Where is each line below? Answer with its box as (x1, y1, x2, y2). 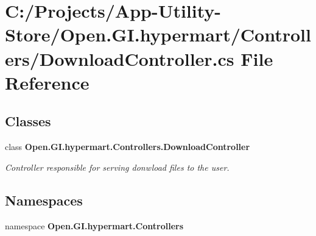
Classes (5, 112, 51, 131)
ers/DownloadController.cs (5, 46, 234, 71)
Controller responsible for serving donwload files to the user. (5, 160, 230, 173)
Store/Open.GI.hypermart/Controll (5, 22, 311, 47)
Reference (5, 70, 90, 95)
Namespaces (5, 190, 83, 209)
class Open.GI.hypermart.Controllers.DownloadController (5, 140, 250, 153)
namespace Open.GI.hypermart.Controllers (5, 219, 183, 232)
